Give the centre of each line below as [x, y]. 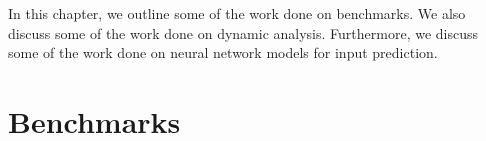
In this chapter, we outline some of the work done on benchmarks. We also [237, 13]
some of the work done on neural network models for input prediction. [223, 52]
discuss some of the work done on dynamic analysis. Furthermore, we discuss [243, 32]
